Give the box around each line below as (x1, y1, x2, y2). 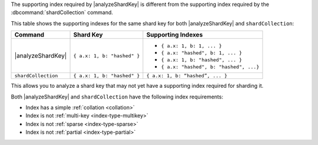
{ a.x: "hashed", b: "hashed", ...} (161, 64, 260, 70)
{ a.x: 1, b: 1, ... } (161, 43, 222, 50)
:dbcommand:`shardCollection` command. (11, 9, 113, 16)
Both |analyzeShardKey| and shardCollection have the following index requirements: (11, 93, 224, 100)
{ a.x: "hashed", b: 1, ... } (161, 50, 243, 56)
